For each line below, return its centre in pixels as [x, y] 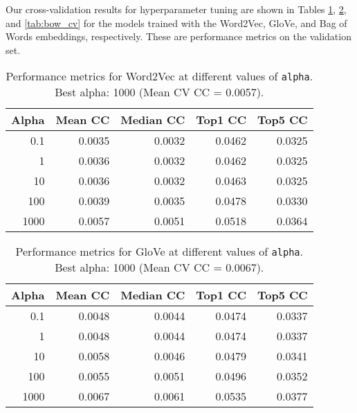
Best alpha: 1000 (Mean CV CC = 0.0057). [159, 92]
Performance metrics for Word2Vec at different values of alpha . [159, 76]
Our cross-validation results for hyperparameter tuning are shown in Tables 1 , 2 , [176, 9]
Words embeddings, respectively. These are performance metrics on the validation [178, 36]
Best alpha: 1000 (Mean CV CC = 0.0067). [159, 267]
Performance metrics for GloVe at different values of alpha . [159, 252]
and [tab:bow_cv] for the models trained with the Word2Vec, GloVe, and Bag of [176, 23]
